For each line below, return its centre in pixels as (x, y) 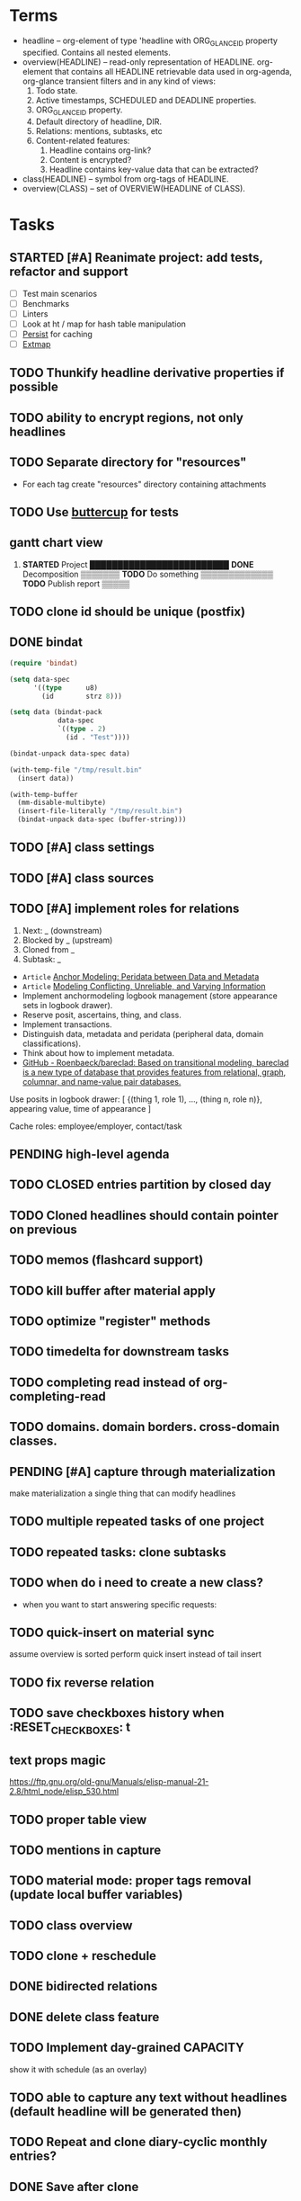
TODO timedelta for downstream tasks (119, 1351)
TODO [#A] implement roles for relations (124, 909)
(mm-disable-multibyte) (62, 803)
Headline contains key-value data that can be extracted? (154, 169)
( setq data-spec (40, 679)
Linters (35, 313)
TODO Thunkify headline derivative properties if (147, 373)
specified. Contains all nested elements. (96, 52)
